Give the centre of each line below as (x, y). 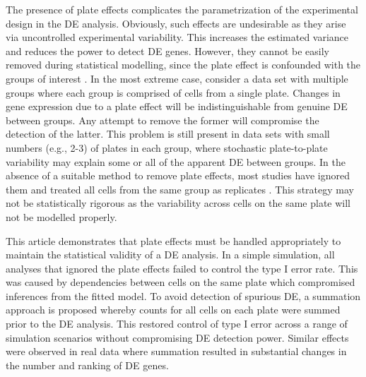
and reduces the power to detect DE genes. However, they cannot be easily (168, 50)
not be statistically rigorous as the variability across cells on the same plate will (178, 203)
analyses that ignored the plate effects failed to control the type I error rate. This (182, 268)
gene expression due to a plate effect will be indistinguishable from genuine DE (177, 106)
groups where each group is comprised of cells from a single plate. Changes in (173, 92)
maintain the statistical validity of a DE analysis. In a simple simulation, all (170, 255)
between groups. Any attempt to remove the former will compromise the (163, 120)
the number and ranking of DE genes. (87, 365)
